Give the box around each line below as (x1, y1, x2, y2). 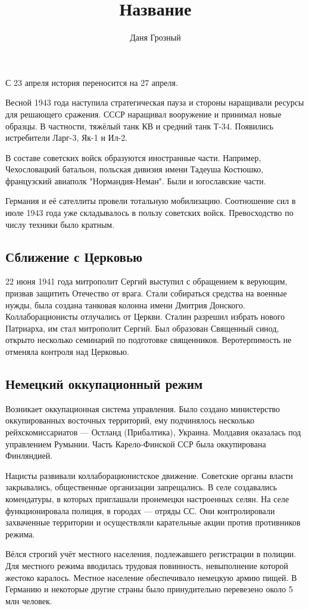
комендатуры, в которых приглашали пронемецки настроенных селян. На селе (5, 492, 289, 505)
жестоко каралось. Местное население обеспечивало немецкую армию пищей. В (5, 571, 297, 583)
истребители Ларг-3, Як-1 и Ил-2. (5, 131, 128, 144)
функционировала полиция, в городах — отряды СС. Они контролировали (5, 504, 275, 517)
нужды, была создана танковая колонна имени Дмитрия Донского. (5, 298, 245, 311)
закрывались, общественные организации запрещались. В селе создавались (5, 481, 277, 493)
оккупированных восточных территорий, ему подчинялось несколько (5, 414, 255, 426)
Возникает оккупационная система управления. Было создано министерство (5, 402, 280, 415)
